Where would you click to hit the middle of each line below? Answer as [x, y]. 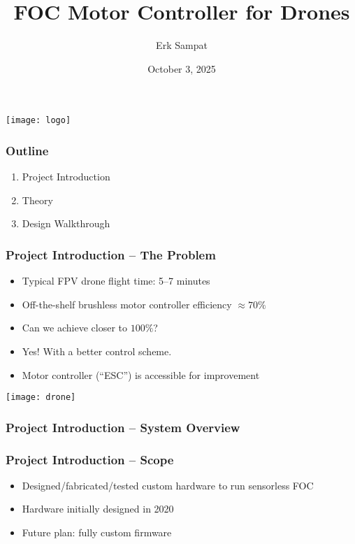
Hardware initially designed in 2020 [98, 509]
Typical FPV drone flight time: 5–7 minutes [116, 281]
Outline [27, 150]
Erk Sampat [182, 45]
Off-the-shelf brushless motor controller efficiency [127, 304]
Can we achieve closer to [74, 328]
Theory [37, 200]
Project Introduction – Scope [90, 459]
